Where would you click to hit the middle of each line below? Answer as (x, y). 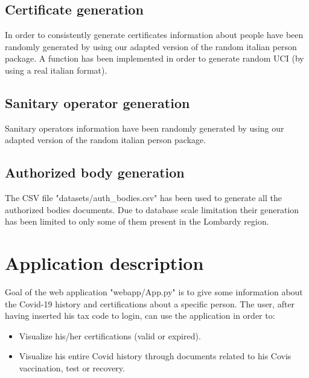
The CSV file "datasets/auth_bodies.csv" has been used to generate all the (143, 198)
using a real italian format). (56, 70)
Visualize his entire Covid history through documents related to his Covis (155, 356)
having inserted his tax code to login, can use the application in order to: (140, 316)
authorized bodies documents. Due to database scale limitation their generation (152, 209)
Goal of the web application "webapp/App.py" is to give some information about (154, 292)
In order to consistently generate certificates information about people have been (154, 35)
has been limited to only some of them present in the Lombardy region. (137, 221)
